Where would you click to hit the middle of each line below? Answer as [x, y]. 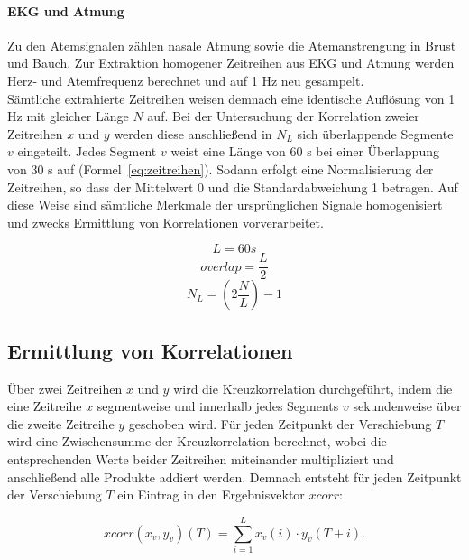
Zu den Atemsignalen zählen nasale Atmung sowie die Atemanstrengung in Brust [232, 45]
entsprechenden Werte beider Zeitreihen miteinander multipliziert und [201, 458]
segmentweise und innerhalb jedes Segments [218, 406]
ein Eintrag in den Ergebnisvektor [211, 495]
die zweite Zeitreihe [61, 423]
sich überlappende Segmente [375, 133]
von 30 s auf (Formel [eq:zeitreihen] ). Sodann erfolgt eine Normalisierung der [221, 168]
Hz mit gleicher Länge [68, 116]
